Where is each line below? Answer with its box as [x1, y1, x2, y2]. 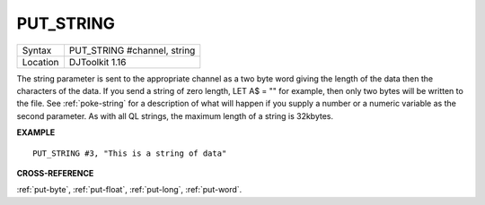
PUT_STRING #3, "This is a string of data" [32, 148, 227, 158]
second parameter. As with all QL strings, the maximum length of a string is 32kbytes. [16, 110, 334, 121]
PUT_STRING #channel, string [68, 44, 196, 56]
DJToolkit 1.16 [68, 56, 127, 68]
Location [22, 56, 59, 68]
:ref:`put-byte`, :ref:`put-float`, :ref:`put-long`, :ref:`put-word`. [16, 184, 242, 195]
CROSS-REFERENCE [16, 167, 94, 178]
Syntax [22, 44, 52, 56]
